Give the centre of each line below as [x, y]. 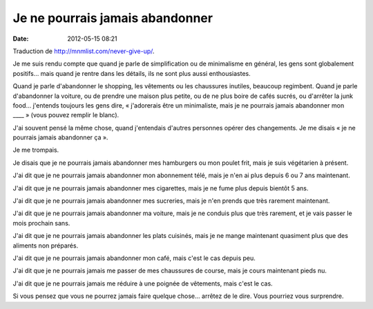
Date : [21, 39]
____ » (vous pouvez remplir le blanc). [66, 115]
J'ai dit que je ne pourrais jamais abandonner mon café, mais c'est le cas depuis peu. [134, 258]
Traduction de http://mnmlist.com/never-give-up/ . [84, 51]
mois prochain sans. [41, 223]
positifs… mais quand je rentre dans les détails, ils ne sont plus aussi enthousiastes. [132, 73]
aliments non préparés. [46, 246]
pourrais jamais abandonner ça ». [60, 137]
